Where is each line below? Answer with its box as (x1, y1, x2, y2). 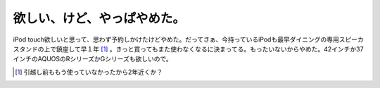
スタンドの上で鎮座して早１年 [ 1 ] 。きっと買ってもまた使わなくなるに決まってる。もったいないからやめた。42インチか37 (13, 44, 364, 53)
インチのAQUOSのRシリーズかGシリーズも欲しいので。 (13, 55, 172, 63)
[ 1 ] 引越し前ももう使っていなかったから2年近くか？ (15, 68, 163, 76)
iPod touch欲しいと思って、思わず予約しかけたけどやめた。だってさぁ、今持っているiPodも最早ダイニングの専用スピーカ (13, 35, 364, 44)
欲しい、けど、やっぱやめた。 (13, 11, 186, 26)
